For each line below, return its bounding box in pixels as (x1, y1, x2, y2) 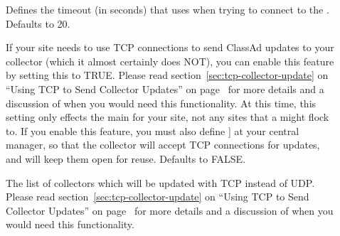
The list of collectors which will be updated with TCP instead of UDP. (6, 175, 315, 190)
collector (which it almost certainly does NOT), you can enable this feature (6, 53, 334, 68)
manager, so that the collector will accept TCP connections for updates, (6, 137, 320, 152)
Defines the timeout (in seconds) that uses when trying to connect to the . (6, 2, 329, 16)
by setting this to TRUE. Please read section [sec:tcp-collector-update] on (6, 68, 329, 82)
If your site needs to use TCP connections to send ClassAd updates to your (6, 40, 334, 55)
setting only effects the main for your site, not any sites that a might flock (6, 109, 329, 124)
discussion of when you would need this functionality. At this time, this (6, 95, 317, 110)
